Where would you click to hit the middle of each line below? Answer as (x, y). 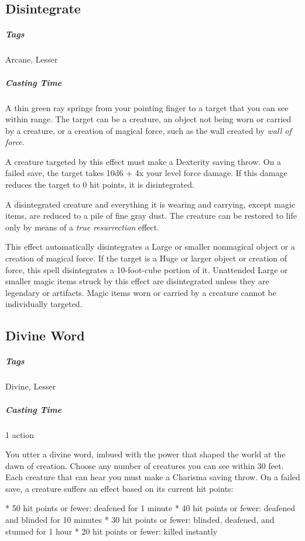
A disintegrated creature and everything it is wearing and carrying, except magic (150, 204)
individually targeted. (44, 304)
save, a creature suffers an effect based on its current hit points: (119, 488)
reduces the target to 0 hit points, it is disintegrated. (100, 185)
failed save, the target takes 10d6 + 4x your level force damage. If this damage (146, 173)
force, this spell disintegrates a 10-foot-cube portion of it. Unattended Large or (147, 269)
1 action (20, 434)
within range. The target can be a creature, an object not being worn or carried (148, 119)
